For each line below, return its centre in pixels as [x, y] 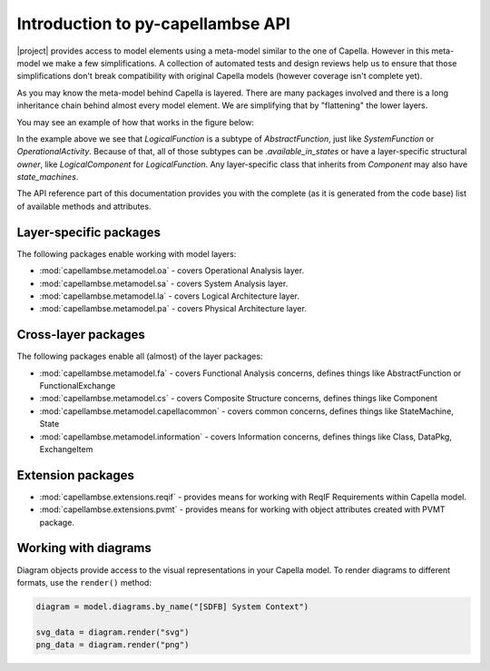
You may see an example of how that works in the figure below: [135, 122]
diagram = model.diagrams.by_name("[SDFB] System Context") [172, 607]
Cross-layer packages [81, 335]
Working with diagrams [84, 548]
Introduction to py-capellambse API [153, 24]
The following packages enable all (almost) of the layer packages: [140, 356]
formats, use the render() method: [84, 582]
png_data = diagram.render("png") [113, 645]
